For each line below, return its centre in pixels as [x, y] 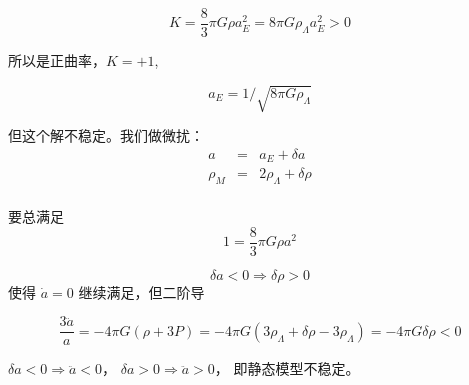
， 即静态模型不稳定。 [287, 368]
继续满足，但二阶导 [141, 291]
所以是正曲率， [57, 60]
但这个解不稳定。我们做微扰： [106, 135]
